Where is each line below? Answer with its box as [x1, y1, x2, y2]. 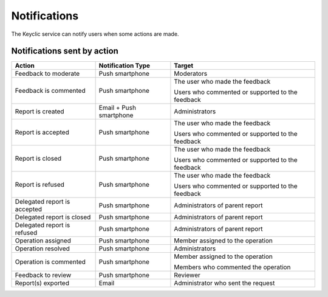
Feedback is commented [15, 87, 86, 95]
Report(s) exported [15, 279, 70, 287]
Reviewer [174, 271, 200, 279]
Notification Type [98, 61, 151, 70]
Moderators [174, 70, 208, 78]
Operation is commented [15, 258, 86, 266]
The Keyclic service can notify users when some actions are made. [11, 30, 179, 38]
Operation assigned [15, 236, 71, 245]
